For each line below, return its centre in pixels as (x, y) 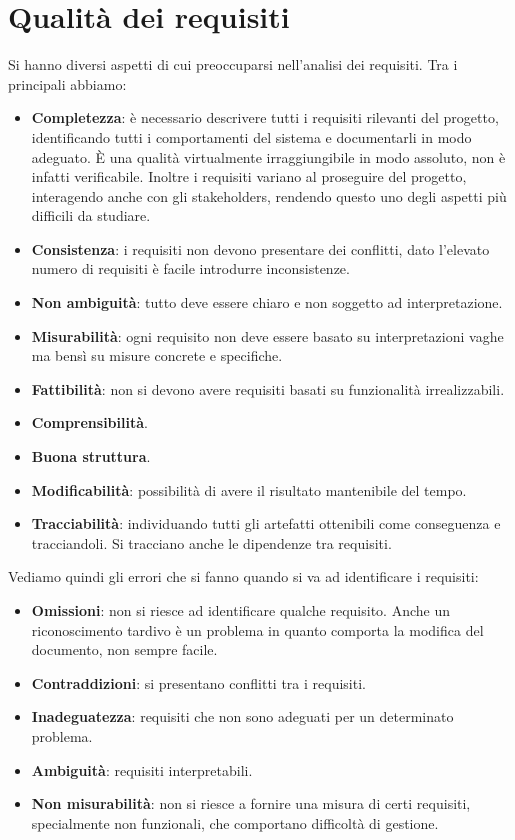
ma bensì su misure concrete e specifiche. (157, 355)
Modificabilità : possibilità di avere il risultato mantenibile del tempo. (249, 489)
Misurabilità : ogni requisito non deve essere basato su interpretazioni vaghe (267, 335)
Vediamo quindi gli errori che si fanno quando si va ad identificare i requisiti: (243, 576)
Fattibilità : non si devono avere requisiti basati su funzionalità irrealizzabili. (268, 388)
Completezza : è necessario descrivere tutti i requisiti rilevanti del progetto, (265, 117)
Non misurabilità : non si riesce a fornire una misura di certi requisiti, (251, 803)
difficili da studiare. (91, 215)
